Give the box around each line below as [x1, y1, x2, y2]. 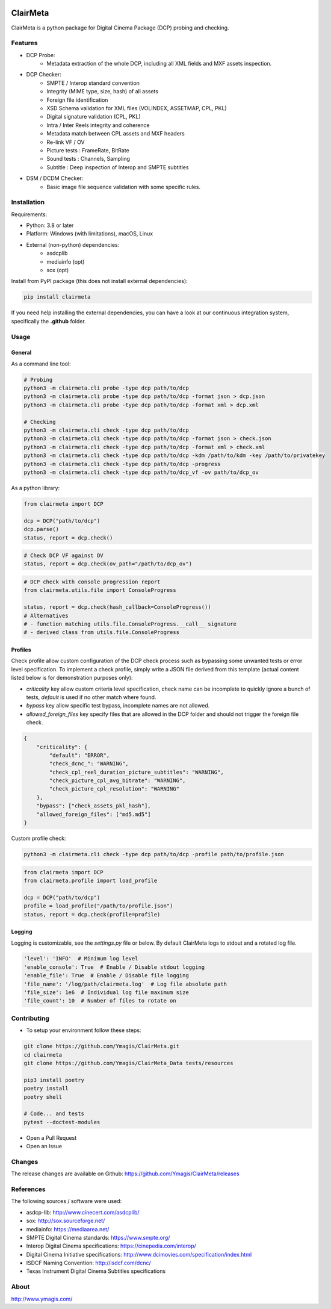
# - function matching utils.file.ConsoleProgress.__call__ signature [23, 621, 237, 627]
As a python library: [11, 484, 60, 491]
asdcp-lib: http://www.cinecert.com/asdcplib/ [26, 1208, 140, 1216]
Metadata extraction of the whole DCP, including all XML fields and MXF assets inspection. [46, 60, 272, 67]
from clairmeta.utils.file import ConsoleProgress [23, 587, 177, 594]
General [11, 349, 32, 356]
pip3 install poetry [23, 1077, 84, 1083]
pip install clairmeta [23, 294, 91, 300]
